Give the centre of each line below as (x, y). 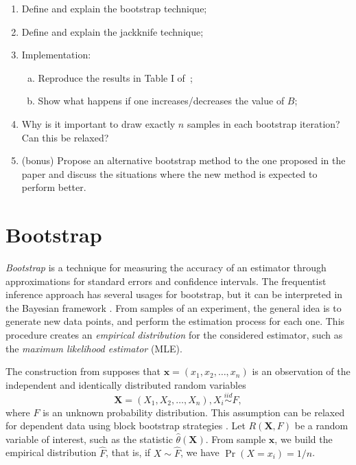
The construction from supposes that (83, 371)
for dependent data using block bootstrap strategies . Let (126, 426)
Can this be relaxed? (65, 137)
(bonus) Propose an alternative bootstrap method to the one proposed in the (183, 160)
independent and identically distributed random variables (126, 384)
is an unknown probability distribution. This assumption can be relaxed (194, 412)
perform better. (54, 187)
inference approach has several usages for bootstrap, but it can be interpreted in (174, 294)
